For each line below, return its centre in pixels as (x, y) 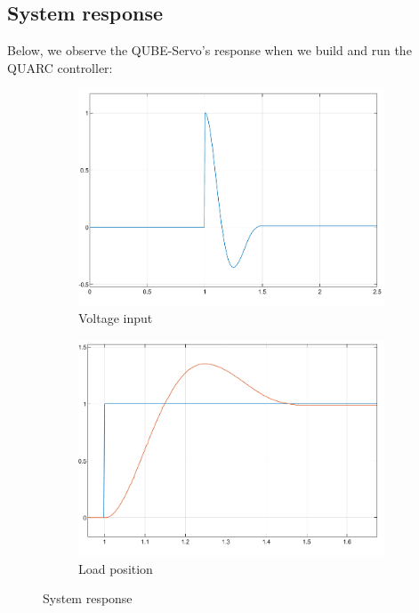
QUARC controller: (60, 67)
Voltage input (116, 318)
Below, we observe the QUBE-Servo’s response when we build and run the (209, 50)
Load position (116, 568)
